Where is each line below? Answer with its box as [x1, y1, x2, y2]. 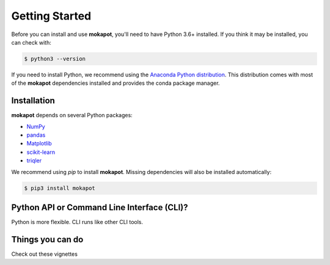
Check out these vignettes [11, 250, 78, 258]
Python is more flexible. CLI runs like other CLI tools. [11, 219, 144, 226]
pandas [26, 131, 46, 139]
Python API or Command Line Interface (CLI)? [11, 202, 189, 212]
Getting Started [11, 9, 92, 23]
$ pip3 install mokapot [24, 184, 96, 192]
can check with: [11, 38, 52, 46]
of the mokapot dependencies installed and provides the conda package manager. [11, 79, 220, 87]
